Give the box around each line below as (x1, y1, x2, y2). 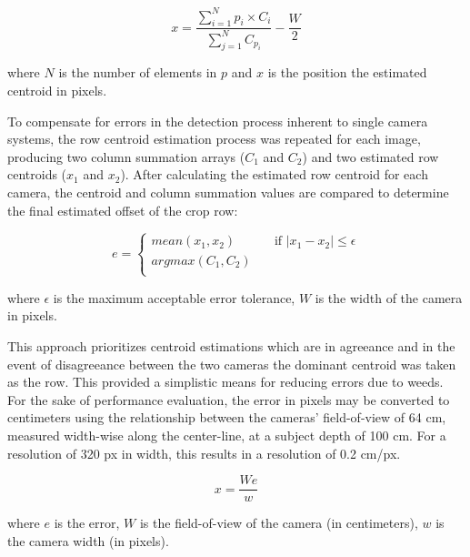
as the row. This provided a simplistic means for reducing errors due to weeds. (7, 372, 444, 391)
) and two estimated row (302, 147, 439, 166)
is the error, (54, 513, 120, 532)
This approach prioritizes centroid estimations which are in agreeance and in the (7, 337, 455, 355)
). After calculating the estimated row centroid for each (120, 165, 428, 184)
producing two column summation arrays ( (7, 147, 245, 166)
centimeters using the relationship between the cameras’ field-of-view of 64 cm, (7, 408, 446, 427)
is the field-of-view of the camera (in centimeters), (139, 513, 418, 532)
